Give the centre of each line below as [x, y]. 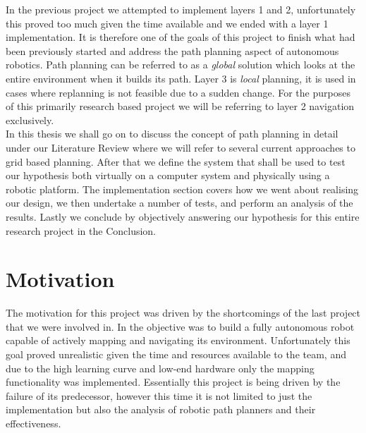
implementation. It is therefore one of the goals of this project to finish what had [181, 37]
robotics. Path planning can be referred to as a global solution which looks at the [181, 65]
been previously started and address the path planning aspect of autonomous [172, 50]
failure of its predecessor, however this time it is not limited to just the [159, 395]
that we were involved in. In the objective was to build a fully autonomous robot [180, 326]
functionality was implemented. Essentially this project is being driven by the [173, 382]
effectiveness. [33, 423]
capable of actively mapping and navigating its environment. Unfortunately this [178, 340]
